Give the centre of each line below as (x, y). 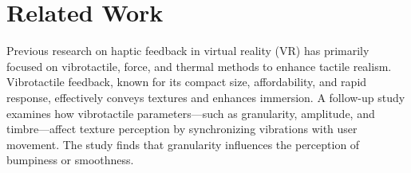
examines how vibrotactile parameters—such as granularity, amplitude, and (191, 113)
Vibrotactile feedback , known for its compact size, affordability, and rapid (187, 82)
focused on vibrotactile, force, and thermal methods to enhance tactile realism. (199, 66)
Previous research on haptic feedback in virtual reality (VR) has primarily (188, 51)
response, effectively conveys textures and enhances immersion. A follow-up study (206, 97)
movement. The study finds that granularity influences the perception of (183, 144)
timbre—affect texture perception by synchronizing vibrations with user (182, 129)
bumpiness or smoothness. (70, 160)
